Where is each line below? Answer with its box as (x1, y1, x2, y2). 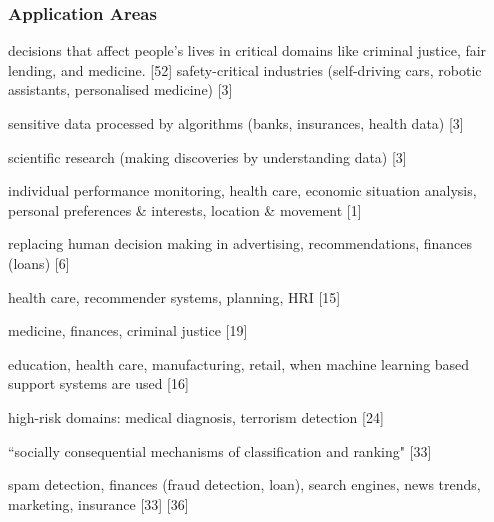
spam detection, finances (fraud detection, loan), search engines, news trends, (8, 474, 481, 495)
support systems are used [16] (8, 373, 189, 394)
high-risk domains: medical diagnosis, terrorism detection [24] (8, 406, 384, 427)
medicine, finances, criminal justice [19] (8, 320, 248, 341)
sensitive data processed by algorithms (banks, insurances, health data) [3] (8, 113, 464, 133)
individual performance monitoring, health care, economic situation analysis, (8, 180, 477, 201)
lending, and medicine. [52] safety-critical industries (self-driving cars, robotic (8, 59, 482, 80)
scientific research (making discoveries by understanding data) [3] (8, 146, 407, 167)
